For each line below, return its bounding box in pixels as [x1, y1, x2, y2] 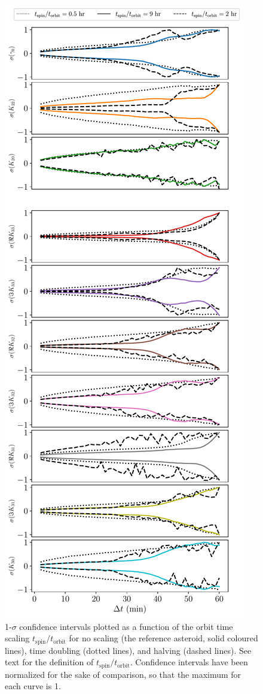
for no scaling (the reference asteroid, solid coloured [69, 632, 258, 644]
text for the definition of [5, 656, 94, 668]
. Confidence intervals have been [130, 656, 248, 668]
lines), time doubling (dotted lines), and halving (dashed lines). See [5, 644, 252, 656]
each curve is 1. [5, 680, 61, 692]
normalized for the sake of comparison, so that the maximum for [5, 668, 241, 680]
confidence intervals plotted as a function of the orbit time [19, 620, 233, 632]
